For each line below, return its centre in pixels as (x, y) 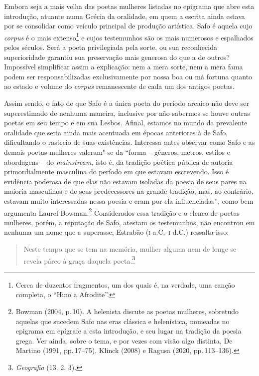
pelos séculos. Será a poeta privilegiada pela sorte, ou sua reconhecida (111, 47)
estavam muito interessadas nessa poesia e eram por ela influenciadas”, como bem (129, 200)
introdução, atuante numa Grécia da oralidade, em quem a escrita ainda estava (125, 16)
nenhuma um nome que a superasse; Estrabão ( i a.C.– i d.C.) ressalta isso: (117, 232)
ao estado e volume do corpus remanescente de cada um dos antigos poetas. (119, 86)
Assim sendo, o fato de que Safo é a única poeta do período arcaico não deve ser (127, 103)
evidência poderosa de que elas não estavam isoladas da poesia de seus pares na (125, 181)
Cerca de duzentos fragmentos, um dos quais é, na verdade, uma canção (125, 284)
